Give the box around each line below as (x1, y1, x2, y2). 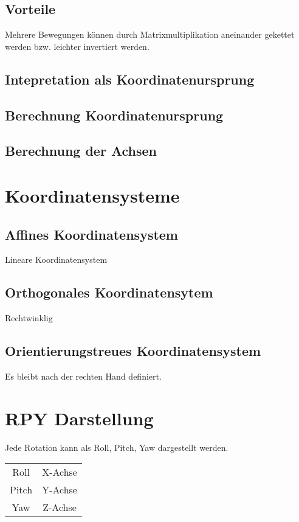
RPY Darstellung (5, 405, 154, 430)
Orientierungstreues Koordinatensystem (5, 341, 261, 360)
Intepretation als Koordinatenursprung (5, 69, 255, 88)
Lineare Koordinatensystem (5, 253, 108, 266)
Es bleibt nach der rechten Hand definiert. (5, 369, 162, 382)
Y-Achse (42, 482, 77, 497)
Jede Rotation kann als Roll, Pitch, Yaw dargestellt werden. (5, 440, 229, 453)
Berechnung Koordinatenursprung (5, 105, 224, 124)
